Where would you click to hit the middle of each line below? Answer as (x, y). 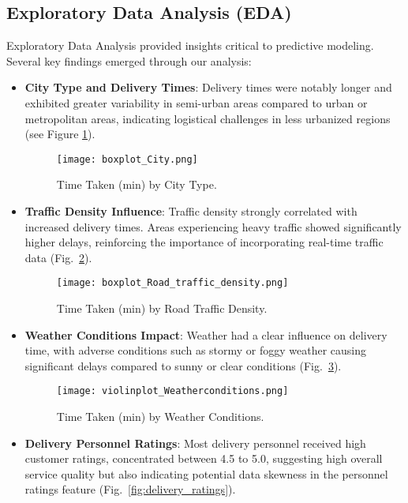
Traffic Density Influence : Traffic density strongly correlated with (191, 211)
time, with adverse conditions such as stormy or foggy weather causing (196, 350)
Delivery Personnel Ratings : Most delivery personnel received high (195, 443)
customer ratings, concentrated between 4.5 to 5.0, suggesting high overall (204, 458)
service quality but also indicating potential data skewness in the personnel (206, 473)
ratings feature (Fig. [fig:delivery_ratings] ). (130, 489)
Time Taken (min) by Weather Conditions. (160, 417)
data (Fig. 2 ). (58, 257)
